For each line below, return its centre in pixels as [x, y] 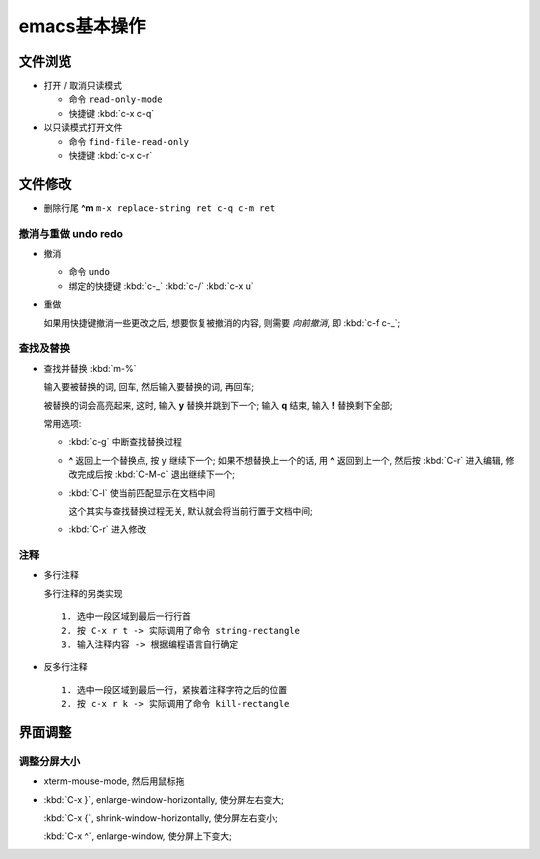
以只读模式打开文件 [83, 127]
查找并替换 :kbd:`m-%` [90, 368]
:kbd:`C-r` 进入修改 [107, 529]
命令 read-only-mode [115, 99]
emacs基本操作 [82, 26]
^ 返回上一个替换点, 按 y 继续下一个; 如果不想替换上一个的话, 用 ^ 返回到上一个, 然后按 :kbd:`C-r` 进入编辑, [286, 460]
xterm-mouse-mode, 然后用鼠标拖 [114, 781]
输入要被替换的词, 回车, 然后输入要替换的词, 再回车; [149, 387]
